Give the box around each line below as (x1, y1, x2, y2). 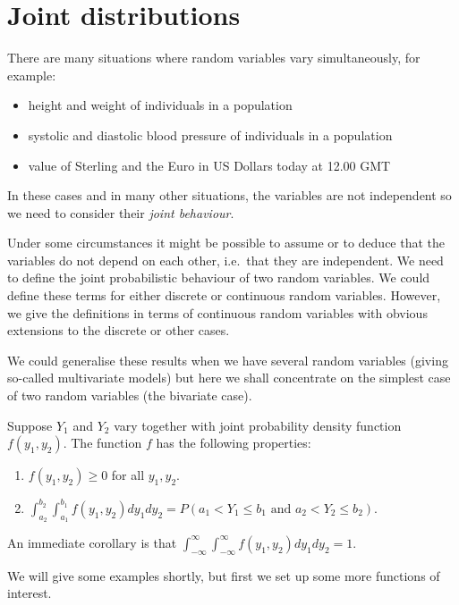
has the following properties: (156, 433, 311, 452)
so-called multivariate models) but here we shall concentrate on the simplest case (7, 368, 451, 387)
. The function (63, 433, 142, 452)
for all (111, 466, 145, 484)
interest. (7, 584, 52, 602)
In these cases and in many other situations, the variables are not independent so (7, 186, 452, 205)
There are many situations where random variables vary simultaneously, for (7, 48, 421, 67)
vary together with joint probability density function (114, 416, 402, 434)
